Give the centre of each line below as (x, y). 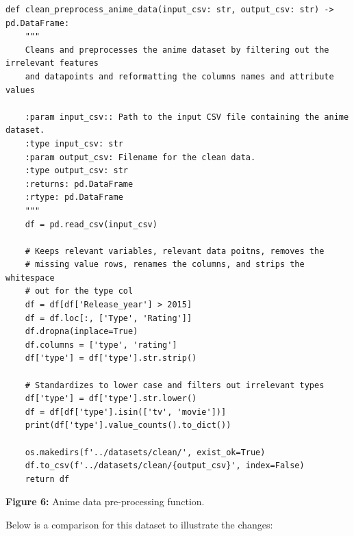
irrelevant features (52, 63)
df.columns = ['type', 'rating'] (101, 345)
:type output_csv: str (76, 171)
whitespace (30, 278)
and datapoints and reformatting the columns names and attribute (179, 76)
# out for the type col (79, 291)
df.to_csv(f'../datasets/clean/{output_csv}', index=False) (165, 466)
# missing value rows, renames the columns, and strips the (165, 265)
